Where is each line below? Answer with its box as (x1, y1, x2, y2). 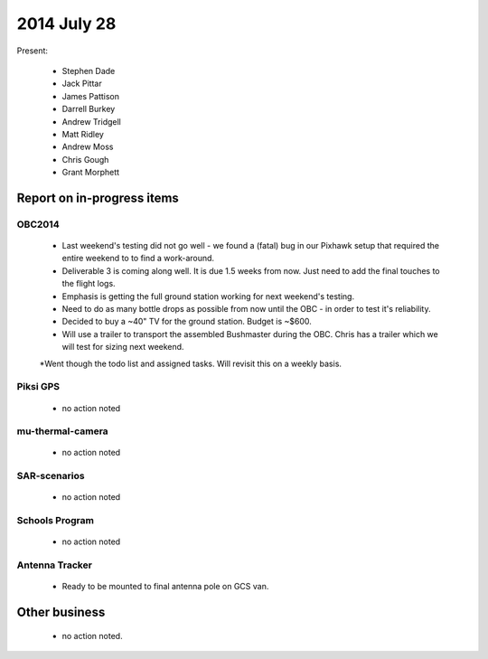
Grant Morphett (61, 167, 120, 178)
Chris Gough (61, 154, 109, 165)
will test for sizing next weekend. (61, 342, 184, 353)
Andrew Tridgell (61, 116, 121, 127)
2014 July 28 (16, 14, 117, 33)
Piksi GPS (16, 381, 61, 393)
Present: (16, 45, 49, 56)
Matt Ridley (61, 128, 104, 139)
